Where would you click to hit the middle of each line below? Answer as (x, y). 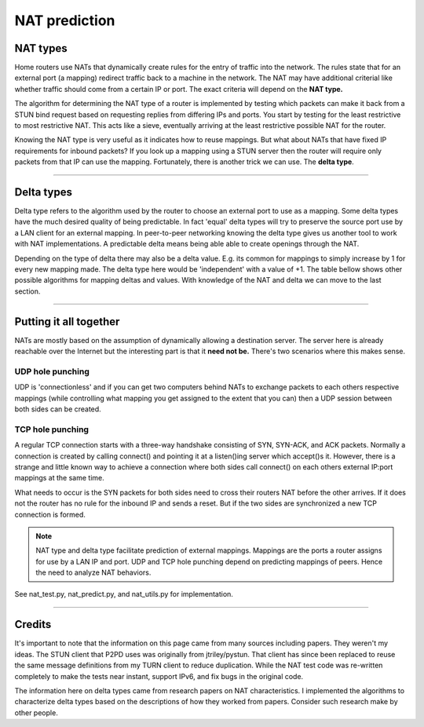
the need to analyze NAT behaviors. (93, 572)
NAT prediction (65, 20)
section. (27, 291)
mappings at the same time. (60, 478)
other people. (36, 712)
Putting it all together (67, 321)
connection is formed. (50, 514)
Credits (33, 625)
